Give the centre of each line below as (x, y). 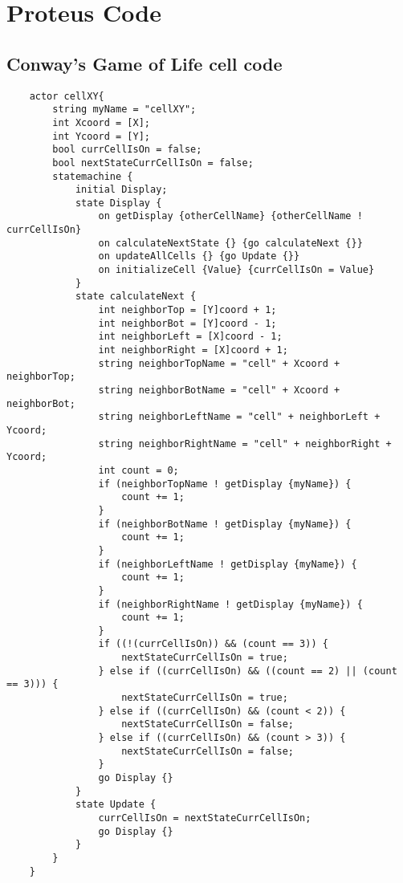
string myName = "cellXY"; (124, 110)
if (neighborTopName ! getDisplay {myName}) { (225, 484)
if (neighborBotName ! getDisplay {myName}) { (225, 524)
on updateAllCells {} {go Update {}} (199, 256)
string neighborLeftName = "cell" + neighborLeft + (239, 417)
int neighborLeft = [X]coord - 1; (190, 337)
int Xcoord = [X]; (101, 122)
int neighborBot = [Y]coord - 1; (187, 323)
